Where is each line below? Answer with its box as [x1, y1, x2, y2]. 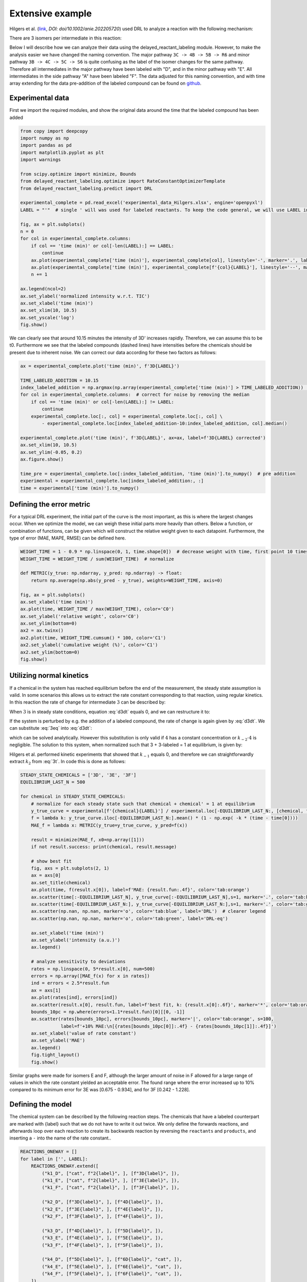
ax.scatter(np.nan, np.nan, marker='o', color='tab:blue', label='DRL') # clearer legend [31, 908, 266, 914]
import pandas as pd [20, 143, 72, 148]
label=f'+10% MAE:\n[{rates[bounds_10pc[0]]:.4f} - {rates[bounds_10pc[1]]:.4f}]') [60, 1023, 277, 1029]
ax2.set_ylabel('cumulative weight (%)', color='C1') [20, 642, 158, 648]
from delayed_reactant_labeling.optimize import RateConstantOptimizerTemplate [20, 178, 226, 184]
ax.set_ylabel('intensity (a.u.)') [31, 937, 120, 943]
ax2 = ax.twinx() [20, 628, 64, 633]
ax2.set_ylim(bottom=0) [20, 649, 80, 655]
